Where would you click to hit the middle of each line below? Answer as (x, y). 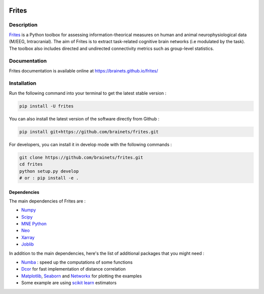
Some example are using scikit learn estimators (69, 283)
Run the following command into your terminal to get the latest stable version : (88, 93)
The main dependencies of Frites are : (47, 201)
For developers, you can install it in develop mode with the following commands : (90, 144)
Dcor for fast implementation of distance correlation (74, 269)
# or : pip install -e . (49, 178)
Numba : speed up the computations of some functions (77, 262)
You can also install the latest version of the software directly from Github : (84, 119)
